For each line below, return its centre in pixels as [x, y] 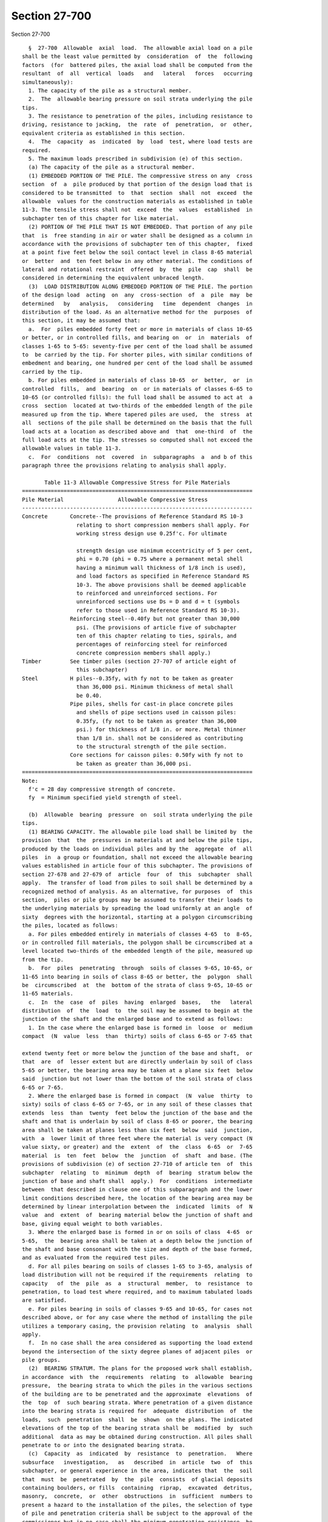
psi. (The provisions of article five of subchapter [156, 627]
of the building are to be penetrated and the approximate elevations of [137, 1394]
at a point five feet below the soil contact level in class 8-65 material [137, 252]
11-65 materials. [48, 994]
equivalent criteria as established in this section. [104, 133]
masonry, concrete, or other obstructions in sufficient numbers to [137, 1496]
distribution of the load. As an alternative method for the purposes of [137, 312]
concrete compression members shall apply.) [144, 653]
